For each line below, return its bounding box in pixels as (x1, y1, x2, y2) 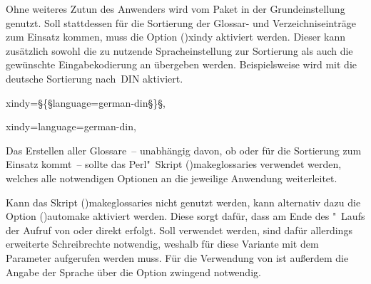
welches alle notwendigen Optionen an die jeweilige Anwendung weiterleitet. (6, 170, 337, 185)
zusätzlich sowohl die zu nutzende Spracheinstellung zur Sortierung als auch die (6, 43, 353, 58)
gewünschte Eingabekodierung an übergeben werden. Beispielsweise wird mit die (6, 57, 357, 72)
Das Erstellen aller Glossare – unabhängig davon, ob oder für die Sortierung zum (6, 142, 362, 157)
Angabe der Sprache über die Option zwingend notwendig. (6, 264, 261, 279)
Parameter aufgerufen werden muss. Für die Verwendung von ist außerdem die (6, 250, 349, 265)
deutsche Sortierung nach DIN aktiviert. (6, 70, 183, 85)
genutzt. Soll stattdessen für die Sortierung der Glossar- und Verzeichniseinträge (6, 15, 356, 30)
